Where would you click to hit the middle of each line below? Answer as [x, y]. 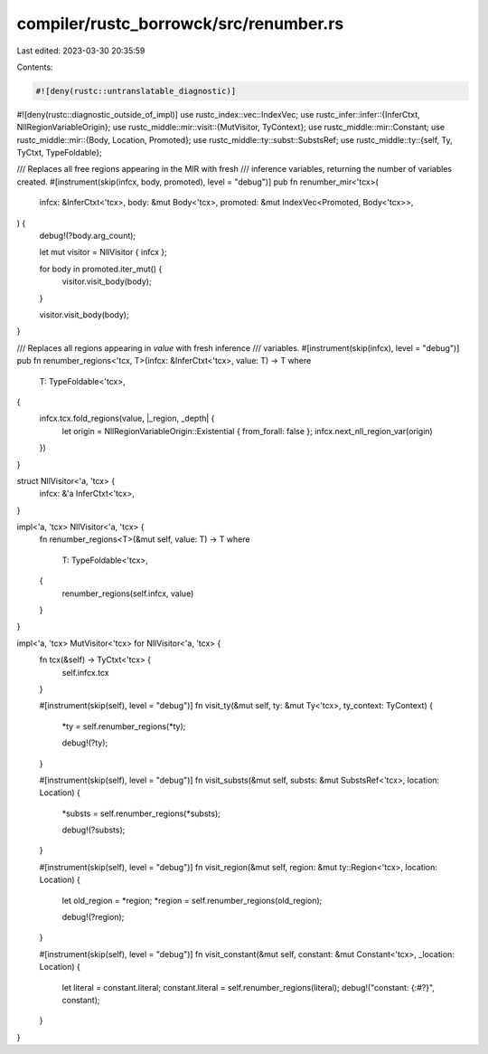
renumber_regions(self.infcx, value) [128, 593]
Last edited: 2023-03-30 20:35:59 [81, 51]
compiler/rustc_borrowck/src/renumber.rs [180, 24]
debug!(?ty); [85, 743]
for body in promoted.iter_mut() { [101, 269]
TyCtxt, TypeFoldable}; [60, 153]
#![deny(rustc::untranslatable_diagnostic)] [136, 91]
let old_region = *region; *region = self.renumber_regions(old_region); [192, 900]
